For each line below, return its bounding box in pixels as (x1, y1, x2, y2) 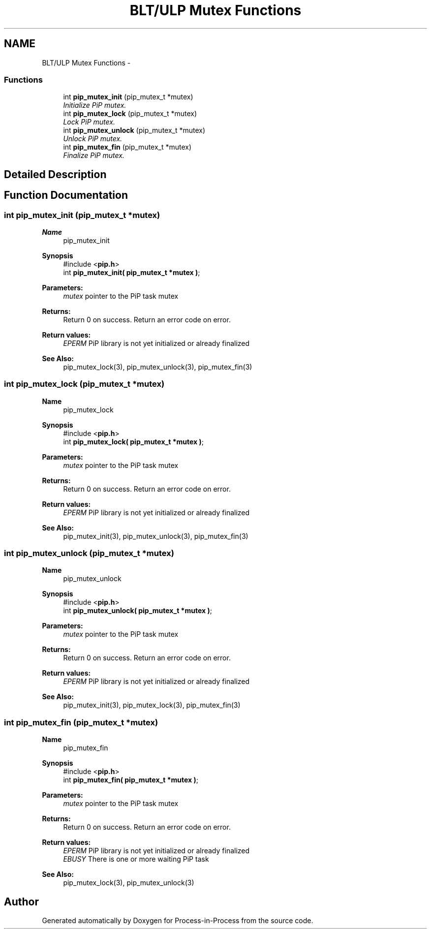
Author (4, 895, 39, 908)
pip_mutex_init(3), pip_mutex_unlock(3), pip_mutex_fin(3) (63, 531, 248, 540)
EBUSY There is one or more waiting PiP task (63, 855, 209, 864)
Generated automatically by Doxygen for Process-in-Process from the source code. (42, 916, 313, 925)
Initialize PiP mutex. (63, 101, 126, 110)
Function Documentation (4, 189, 128, 202)
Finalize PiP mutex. (63, 151, 124, 160)
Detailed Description (4, 168, 107, 181)
